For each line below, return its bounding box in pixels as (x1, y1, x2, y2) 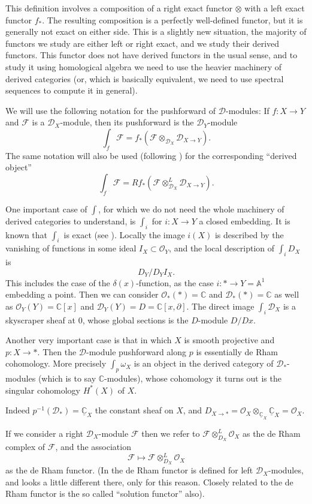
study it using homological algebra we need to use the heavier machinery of (5, 60, 282, 73)
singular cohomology (5, 383, 80, 396)
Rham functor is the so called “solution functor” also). (5, 487, 205, 500)
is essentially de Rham (196, 345, 278, 358)
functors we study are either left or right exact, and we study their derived (5, 37, 280, 49)
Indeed (5, 404, 30, 416)
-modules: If (225, 104, 269, 116)
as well (274, 288, 299, 301)
